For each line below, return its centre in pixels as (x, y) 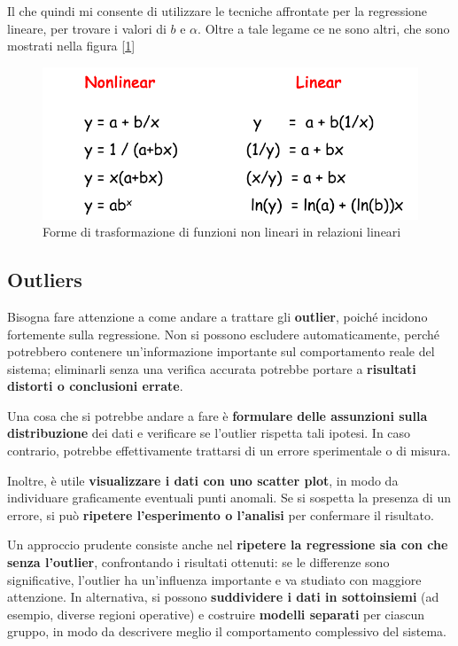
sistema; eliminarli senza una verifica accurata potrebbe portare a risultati (212, 368)
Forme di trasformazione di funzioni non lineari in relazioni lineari (222, 232)
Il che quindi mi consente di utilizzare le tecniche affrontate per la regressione (217, 11)
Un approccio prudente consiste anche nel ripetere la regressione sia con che (228, 545)
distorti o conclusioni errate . (95, 386)
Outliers (45, 280)
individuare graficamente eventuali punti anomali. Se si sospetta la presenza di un (229, 498)
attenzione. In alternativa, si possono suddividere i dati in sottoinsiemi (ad (223, 597)
